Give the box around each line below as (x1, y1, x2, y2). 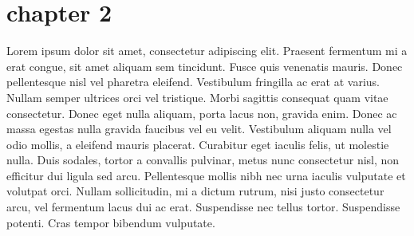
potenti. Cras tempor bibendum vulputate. (6, 214, 215, 230)
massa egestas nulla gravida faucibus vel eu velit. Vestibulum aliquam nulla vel (6, 120, 392, 137)
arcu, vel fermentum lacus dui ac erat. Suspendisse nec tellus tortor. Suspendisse (6, 199, 400, 215)
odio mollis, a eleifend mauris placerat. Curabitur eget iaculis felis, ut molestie (6, 136, 389, 152)
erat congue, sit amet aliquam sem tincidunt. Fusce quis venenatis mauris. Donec (6, 57, 403, 74)
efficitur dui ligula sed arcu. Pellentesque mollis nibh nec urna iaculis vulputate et (6, 167, 406, 183)
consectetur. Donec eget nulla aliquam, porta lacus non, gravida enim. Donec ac (6, 104, 397, 121)
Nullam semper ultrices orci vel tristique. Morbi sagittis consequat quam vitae (6, 88, 388, 105)
